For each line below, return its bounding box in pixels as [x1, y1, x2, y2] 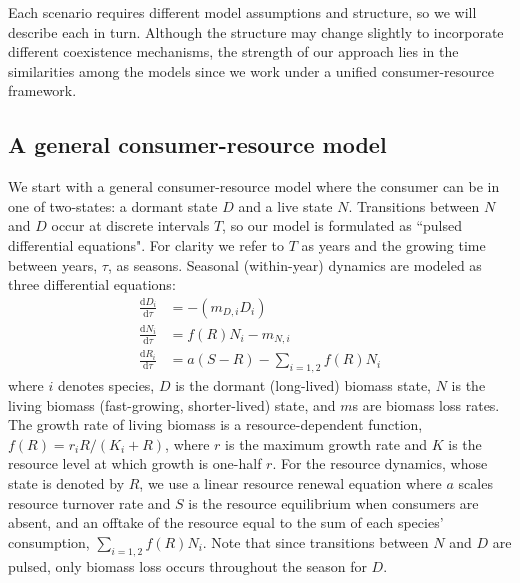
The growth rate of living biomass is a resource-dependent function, [8, 414, 423, 435]
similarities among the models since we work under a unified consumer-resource [8, 60, 494, 81]
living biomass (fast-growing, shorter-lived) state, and [8, 394, 336, 415]
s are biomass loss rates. [352, 394, 500, 415]
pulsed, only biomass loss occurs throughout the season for [8, 555, 367, 576]
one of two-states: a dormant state [8, 195, 218, 216]
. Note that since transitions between [202, 531, 429, 552]
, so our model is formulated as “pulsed [222, 215, 463, 236]
